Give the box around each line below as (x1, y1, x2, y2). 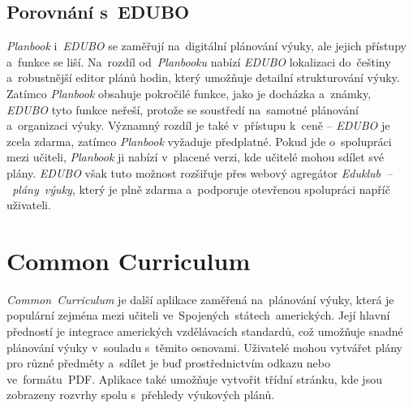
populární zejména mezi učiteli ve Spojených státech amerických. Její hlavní (6, 307, 390, 324)
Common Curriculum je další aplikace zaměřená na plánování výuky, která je (6, 290, 394, 307)
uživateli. (6, 196, 51, 213)
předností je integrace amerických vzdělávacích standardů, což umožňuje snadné (6, 323, 403, 340)
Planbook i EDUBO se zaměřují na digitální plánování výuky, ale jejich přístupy (6, 37, 407, 54)
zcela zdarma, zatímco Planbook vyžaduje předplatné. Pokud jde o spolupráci (6, 132, 392, 149)
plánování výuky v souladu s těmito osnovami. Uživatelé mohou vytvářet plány (6, 338, 402, 355)
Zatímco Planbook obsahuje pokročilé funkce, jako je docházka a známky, (6, 84, 372, 101)
